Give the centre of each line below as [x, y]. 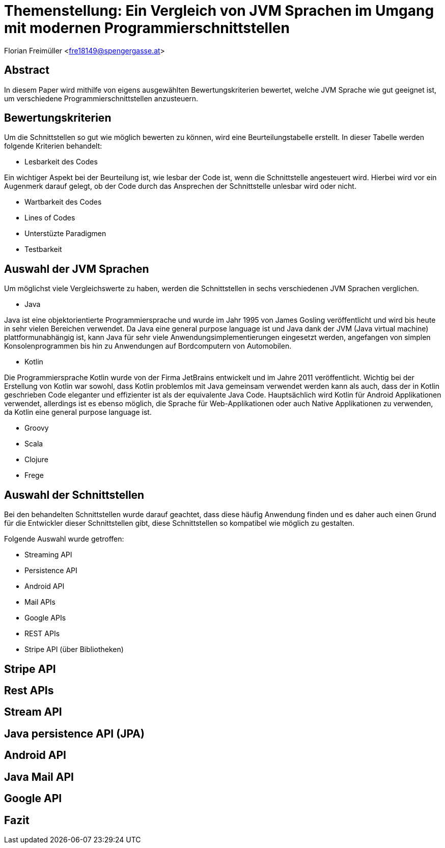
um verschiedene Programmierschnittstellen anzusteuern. [101, 98]
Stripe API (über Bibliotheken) [74, 649]
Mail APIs [40, 602]
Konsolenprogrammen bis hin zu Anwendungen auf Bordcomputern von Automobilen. [148, 346]
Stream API [33, 712]
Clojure [36, 460]
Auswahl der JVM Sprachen [77, 269]
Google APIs [45, 618]
